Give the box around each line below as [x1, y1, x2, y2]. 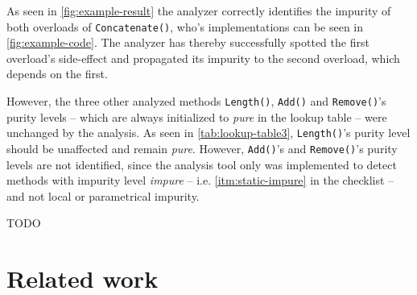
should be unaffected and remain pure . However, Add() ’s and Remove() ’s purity [6, 139, 398, 156]
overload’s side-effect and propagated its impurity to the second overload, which [6, 49, 400, 66]
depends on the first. [6, 65, 108, 82]
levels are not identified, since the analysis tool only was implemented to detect [6, 156, 397, 172]
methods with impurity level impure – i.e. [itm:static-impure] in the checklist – [6, 172, 394, 189]
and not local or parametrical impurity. [6, 187, 200, 204]
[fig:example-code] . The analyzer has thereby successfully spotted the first [6, 34, 370, 51]
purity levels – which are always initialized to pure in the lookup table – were [6, 108, 387, 125]
